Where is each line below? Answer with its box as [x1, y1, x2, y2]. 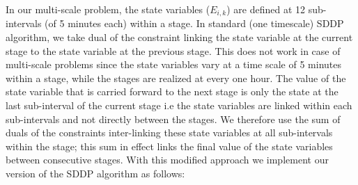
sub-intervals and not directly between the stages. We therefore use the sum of [6, 111, 341, 126]
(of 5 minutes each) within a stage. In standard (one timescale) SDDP [45, 16, 344, 31]
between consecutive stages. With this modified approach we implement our [6, 152, 329, 167]
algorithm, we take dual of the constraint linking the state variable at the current [6, 30, 353, 45]
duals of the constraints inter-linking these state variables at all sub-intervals [6, 125, 333, 140]
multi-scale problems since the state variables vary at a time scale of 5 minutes [6, 57, 342, 72]
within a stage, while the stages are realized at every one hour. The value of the [6, 70, 346, 85]
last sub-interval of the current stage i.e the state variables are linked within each [6, 98, 352, 113]
